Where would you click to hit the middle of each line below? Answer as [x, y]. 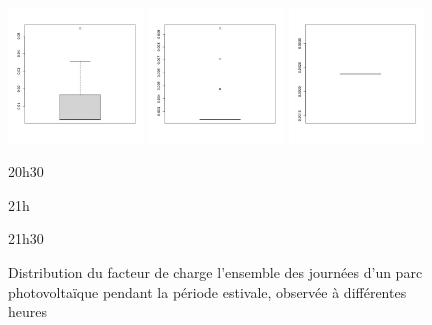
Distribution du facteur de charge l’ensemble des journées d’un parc [215, 272]
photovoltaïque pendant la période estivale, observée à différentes [207, 291]
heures [28, 311]
